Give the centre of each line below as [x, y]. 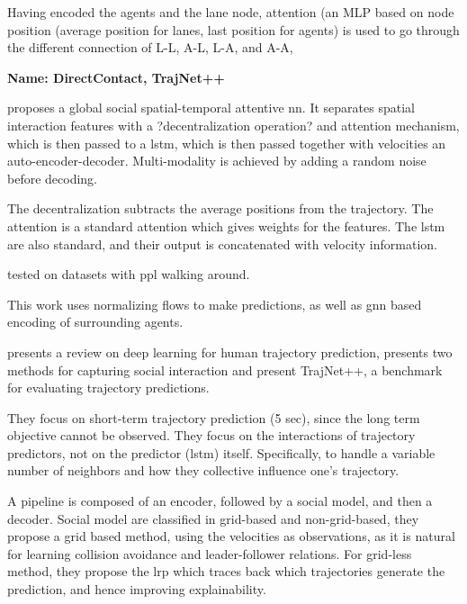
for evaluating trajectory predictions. [108, 388]
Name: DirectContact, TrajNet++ [116, 77]
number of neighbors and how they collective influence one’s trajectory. [203, 470]
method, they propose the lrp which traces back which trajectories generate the [226, 571]
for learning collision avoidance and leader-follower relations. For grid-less [210, 553]
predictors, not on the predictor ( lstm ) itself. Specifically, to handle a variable [221, 452]
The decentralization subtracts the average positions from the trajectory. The [220, 208]
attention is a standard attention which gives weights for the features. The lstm [226, 225]
